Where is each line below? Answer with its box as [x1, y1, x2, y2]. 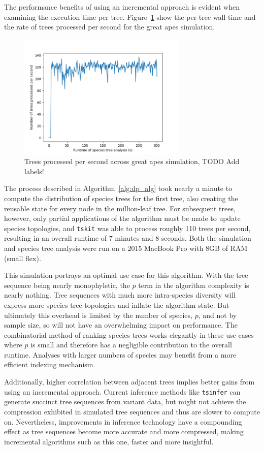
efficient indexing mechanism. [4, 359, 95, 370]
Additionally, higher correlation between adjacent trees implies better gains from [4, 376, 255, 387]
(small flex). [4, 252, 41, 263]
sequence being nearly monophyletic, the [4, 279, 130, 290]
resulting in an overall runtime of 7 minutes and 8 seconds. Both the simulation [4, 233, 251, 243]
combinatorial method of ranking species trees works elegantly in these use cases [4, 329, 254, 340]
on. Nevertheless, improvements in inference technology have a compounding [4, 416, 242, 427]
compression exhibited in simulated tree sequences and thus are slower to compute [4, 406, 260, 416]
